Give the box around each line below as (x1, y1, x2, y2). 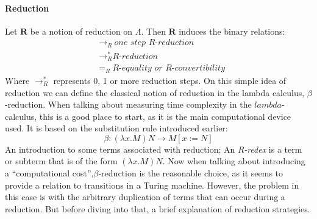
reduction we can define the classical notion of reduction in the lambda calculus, (5, 86, 305, 99)
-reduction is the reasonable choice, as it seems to (98, 167, 283, 179)
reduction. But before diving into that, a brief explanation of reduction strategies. (5, 202, 310, 215)
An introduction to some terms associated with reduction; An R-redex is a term (5, 142, 302, 155)
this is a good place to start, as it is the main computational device (39, 109, 291, 122)
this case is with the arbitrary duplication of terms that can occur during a (5, 190, 285, 203)
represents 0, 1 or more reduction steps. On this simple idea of (53, 74, 287, 86)
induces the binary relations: (179, 24, 285, 37)
